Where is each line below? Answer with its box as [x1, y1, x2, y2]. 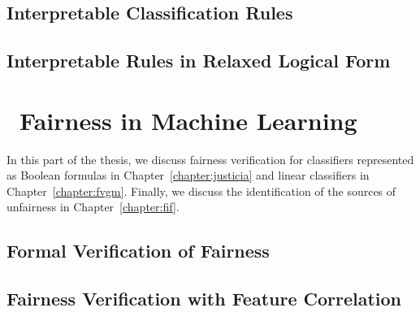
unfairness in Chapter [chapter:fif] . [6, 198, 180, 215]
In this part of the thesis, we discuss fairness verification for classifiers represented [6, 150, 414, 167]
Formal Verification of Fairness [6, 238, 270, 263]
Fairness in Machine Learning [19, 103, 357, 136]
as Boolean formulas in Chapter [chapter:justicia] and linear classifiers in [6, 167, 370, 184]
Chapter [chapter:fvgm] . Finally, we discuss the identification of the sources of [6, 182, 396, 199]
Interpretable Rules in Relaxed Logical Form [6, 48, 391, 73]
